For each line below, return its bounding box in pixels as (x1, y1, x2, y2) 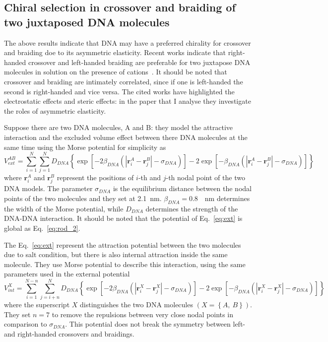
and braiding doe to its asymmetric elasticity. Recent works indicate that (4, 47, 226, 58)
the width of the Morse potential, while (4, 203, 124, 213)
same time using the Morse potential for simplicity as (4, 141, 166, 152)
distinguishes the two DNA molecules (80, 299, 193, 310)
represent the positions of (57, 172, 134, 183)
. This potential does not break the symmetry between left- (65, 319, 245, 329)
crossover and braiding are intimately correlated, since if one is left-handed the (4, 76, 243, 86)
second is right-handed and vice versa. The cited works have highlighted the (4, 86, 235, 96)
